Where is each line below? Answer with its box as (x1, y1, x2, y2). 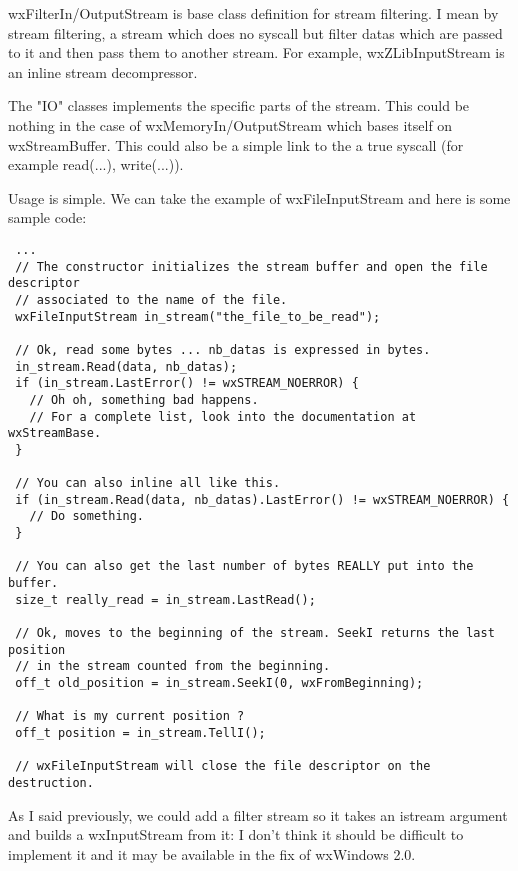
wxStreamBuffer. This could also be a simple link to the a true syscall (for (8, 134, 464, 155)
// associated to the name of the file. (15, 292, 288, 307)
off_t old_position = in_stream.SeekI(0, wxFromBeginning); (15, 676, 424, 690)
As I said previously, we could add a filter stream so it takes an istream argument (8, 804, 508, 825)
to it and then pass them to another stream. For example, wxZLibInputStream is (8, 42, 505, 63)
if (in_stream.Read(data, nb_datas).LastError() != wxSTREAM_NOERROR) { (15, 492, 510, 507)
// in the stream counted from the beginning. (15, 659, 331, 674)
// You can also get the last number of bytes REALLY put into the (15, 559, 474, 574)
